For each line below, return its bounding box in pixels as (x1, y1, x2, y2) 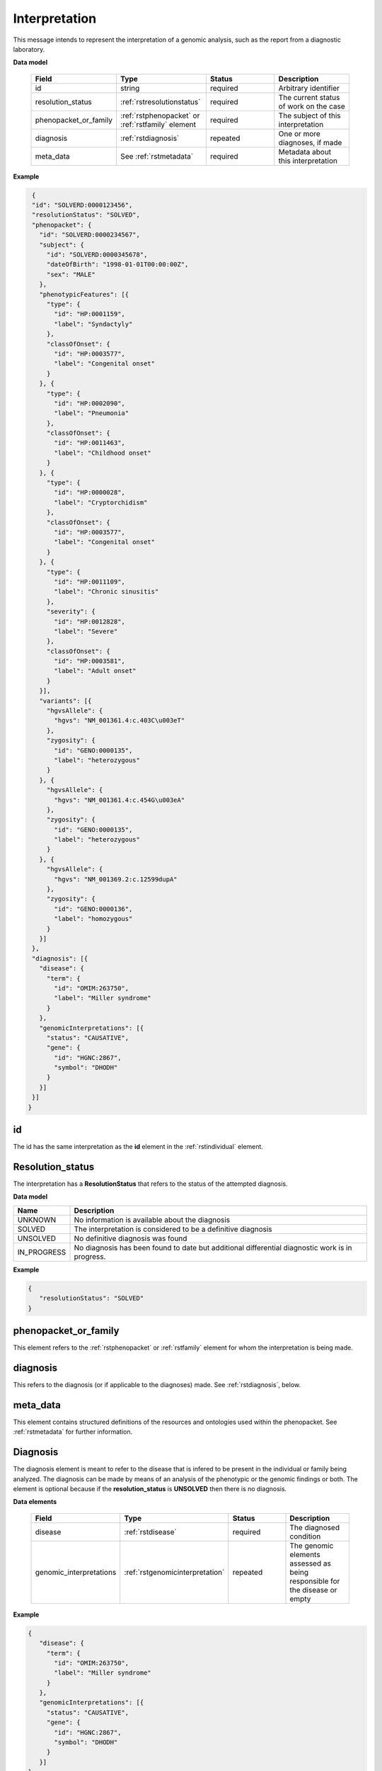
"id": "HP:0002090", (54, 399, 125, 407)
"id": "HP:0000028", (54, 489, 125, 497)
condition (289, 1531, 321, 1541)
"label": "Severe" (54, 627, 118, 635)
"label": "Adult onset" (54, 667, 137, 675)
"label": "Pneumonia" (54, 409, 129, 417)
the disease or (289, 1585, 337, 1595)
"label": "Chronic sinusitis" (54, 588, 159, 596)
